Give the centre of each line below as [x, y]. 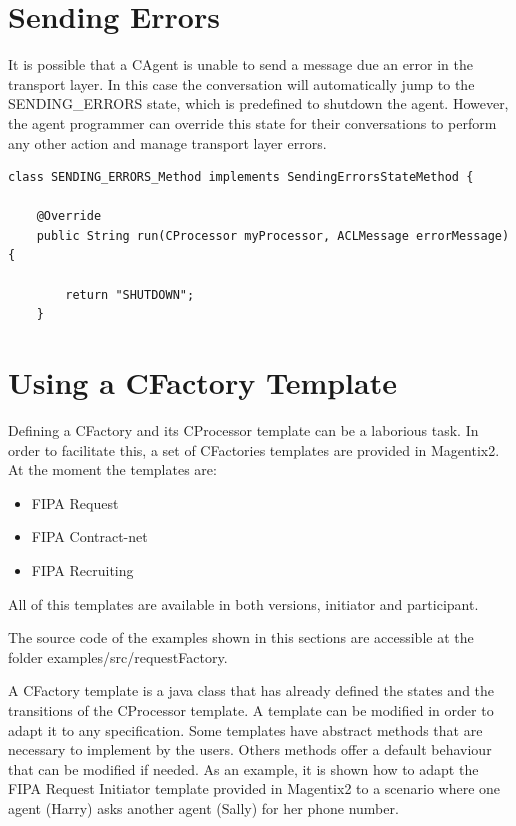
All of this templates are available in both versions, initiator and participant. [243, 603]
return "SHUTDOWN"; [130, 294]
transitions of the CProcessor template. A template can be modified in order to [251, 709]
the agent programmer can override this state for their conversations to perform [252, 122]
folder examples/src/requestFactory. [118, 656]
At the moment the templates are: [112, 469]
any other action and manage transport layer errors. [167, 142]
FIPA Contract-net [89, 536]
